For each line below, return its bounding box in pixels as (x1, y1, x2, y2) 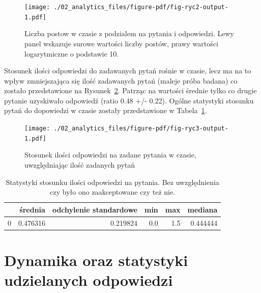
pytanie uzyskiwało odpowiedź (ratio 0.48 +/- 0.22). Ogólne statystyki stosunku (4, 95, 254, 105)
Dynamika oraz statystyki (4, 249, 188, 270)
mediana (187, 204, 218, 215)
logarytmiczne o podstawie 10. (24, 48, 119, 59)
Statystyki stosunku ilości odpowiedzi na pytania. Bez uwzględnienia (6, 176, 219, 187)
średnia (19, 204, 45, 215)
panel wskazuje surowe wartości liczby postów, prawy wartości (24, 38, 218, 48)
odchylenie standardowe (52, 204, 137, 215)
